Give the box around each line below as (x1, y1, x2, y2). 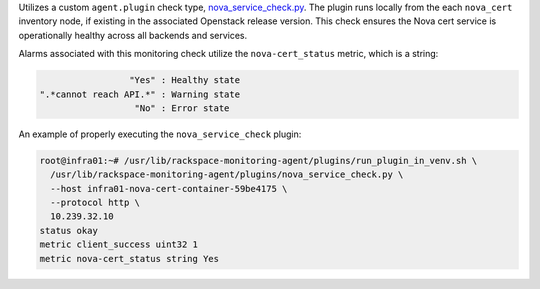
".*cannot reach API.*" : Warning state (39, 88, 240, 100)
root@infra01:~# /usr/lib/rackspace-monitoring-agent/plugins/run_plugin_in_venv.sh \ (39, 155, 478, 166)
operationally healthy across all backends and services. (18, 29, 248, 41)
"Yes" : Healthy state (128, 75, 240, 86)
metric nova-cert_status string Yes (39, 253, 220, 264)
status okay (39, 225, 99, 236)
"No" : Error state (134, 102, 230, 114)
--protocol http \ (50, 197, 140, 209)
